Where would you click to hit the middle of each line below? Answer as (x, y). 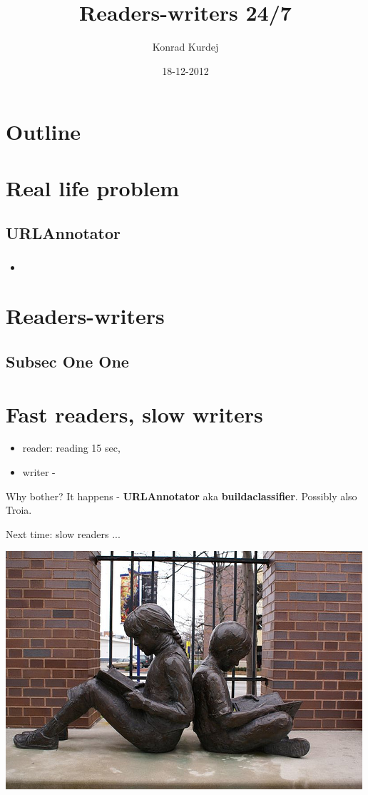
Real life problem (93, 187)
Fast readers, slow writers (134, 414)
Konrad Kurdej (185, 47)
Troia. (19, 510)
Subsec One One (67, 361)
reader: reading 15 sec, (71, 448)
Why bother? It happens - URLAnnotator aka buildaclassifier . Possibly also (182, 496)
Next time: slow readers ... (63, 533)
